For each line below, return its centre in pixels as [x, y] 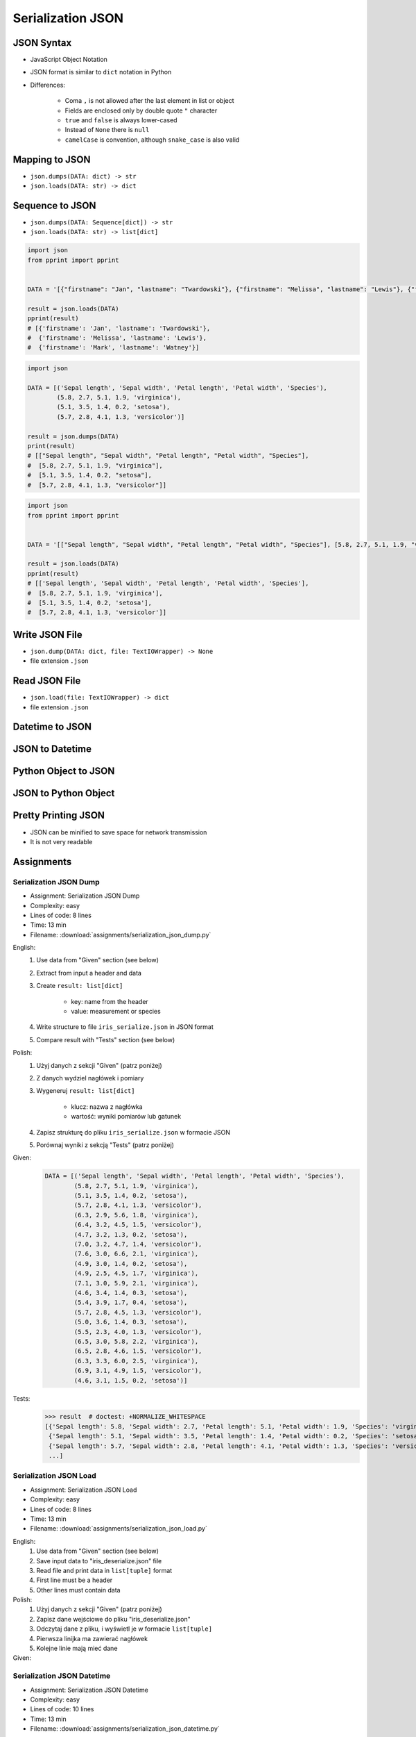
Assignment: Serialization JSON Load [84, 1490]
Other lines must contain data [78, 1590]
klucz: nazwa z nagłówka [107, 1106]
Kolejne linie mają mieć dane [77, 1648]
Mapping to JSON [52, 159]
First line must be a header [75, 1580]
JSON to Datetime [52, 749]
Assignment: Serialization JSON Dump [85, 896]
